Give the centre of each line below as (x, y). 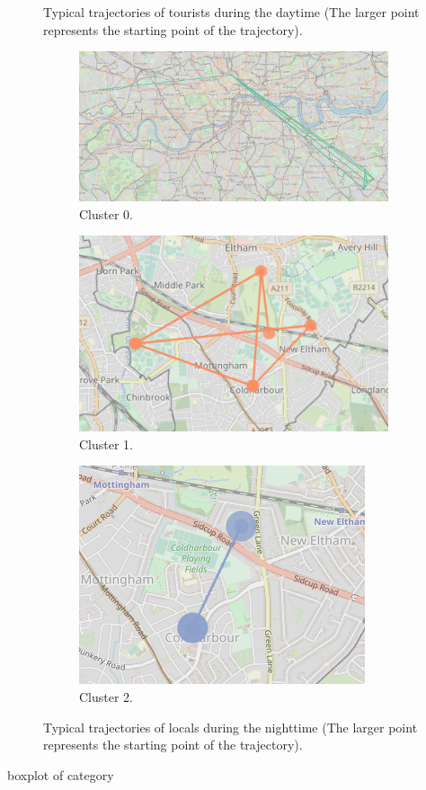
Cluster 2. (106, 696)
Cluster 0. (106, 213)
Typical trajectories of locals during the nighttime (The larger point (231, 727)
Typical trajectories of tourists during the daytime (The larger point (231, 12)
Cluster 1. (106, 444)
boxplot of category (61, 774)
